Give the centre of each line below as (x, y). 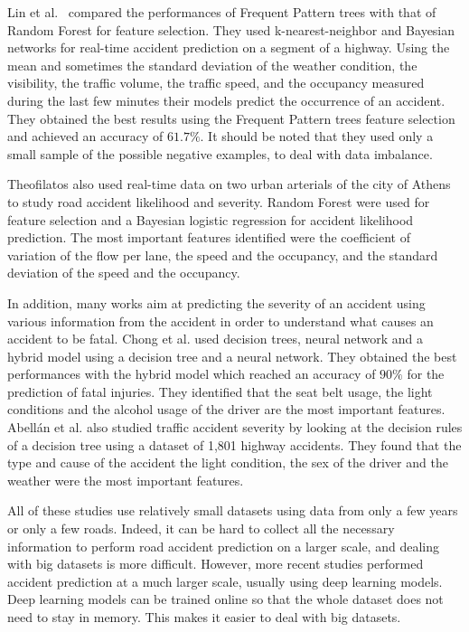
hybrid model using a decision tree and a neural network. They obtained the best (232, 356)
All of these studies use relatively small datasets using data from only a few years (233, 510)
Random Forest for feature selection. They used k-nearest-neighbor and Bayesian (231, 29)
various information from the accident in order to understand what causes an (220, 321)
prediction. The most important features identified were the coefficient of (209, 237)
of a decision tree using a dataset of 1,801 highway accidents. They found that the (234, 444)
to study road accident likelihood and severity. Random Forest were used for (219, 201)
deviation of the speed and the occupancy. (124, 273)
